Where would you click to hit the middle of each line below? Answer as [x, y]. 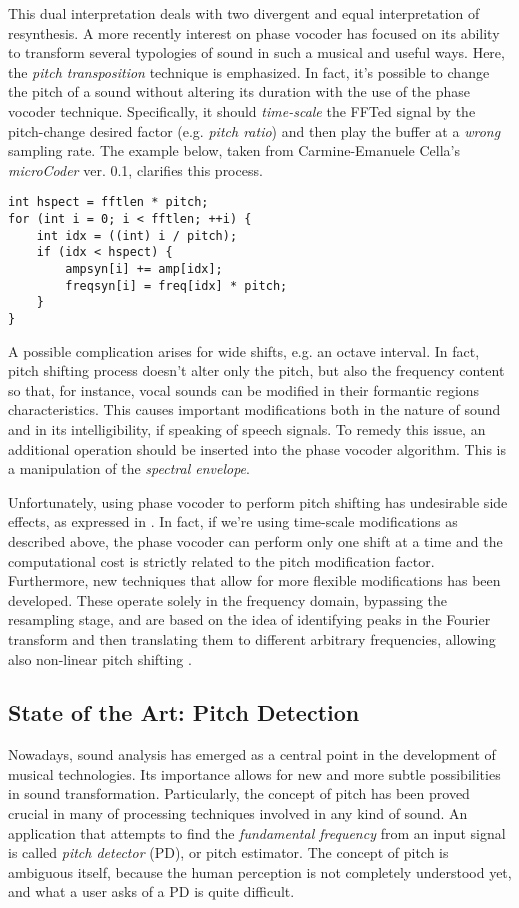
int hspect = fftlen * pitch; [108, 202]
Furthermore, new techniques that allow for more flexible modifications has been [254, 580]
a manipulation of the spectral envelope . [129, 468]
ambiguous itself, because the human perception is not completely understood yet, [260, 871]
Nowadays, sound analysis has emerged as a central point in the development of [252, 754]
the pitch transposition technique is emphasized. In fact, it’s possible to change [249, 71]
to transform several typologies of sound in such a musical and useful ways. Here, [256, 52]
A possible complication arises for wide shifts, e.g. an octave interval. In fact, [244, 350]
